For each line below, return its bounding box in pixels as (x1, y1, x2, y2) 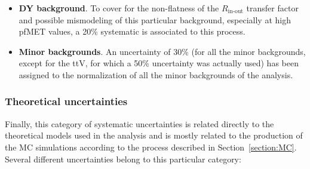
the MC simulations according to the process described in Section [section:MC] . (5, 140, 297, 153)
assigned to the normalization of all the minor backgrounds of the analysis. (19, 68, 293, 81)
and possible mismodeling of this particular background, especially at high (19, 13, 291, 26)
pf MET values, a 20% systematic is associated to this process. (19, 25, 245, 38)
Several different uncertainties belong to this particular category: (5, 152, 241, 165)
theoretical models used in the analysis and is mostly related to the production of (5, 129, 303, 142)
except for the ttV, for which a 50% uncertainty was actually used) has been (19, 57, 299, 69)
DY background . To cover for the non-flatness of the (19, 2, 219, 14)
